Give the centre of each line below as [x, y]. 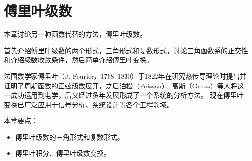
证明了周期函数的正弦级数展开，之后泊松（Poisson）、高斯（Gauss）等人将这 [124, 85]
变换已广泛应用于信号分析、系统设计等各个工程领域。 [89, 104]
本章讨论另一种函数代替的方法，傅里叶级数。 [75, 34]
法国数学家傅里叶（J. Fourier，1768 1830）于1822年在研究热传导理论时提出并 [125, 76]
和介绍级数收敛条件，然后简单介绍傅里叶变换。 [79, 60]
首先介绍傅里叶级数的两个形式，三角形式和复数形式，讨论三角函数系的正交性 [126, 50]
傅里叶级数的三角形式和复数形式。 [70, 137]
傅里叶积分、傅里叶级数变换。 [63, 153]
